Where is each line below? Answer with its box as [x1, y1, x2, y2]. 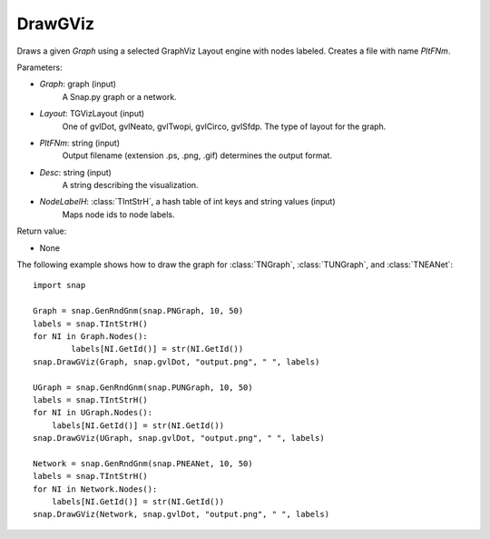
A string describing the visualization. [62, 180, 199, 191]
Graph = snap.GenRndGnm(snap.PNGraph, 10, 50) [33, 305, 244, 316]
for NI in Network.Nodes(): [33, 484, 158, 494]
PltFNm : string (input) [39, 137, 121, 148]
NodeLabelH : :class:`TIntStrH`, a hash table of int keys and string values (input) [39, 196, 336, 207]
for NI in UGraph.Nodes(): [33, 407, 153, 418]
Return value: [16, 225, 67, 236]
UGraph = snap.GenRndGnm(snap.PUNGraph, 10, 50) [33, 382, 253, 393]
